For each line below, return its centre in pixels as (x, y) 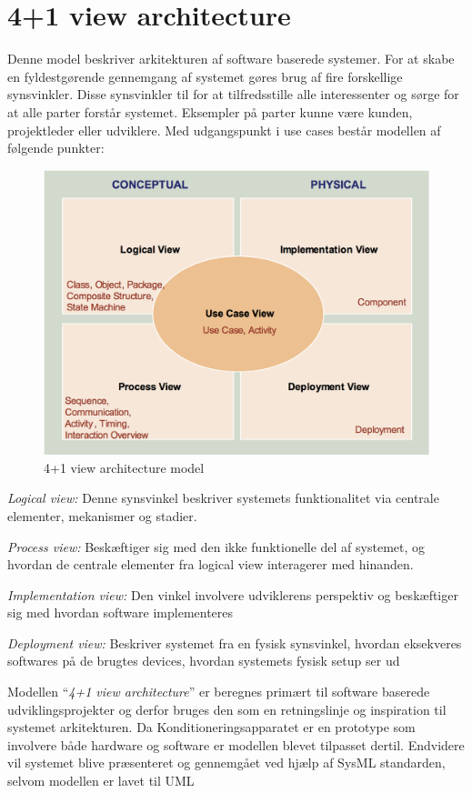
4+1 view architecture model (124, 467)
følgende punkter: (56, 148)
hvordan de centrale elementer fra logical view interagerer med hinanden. (211, 564)
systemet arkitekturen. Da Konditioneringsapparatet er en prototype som (211, 727)
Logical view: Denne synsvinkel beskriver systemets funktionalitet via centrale (223, 498)
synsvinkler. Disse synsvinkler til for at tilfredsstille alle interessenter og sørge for (233, 94)
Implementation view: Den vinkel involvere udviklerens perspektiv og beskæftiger (233, 594)
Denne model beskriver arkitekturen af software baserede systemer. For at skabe (231, 59)
